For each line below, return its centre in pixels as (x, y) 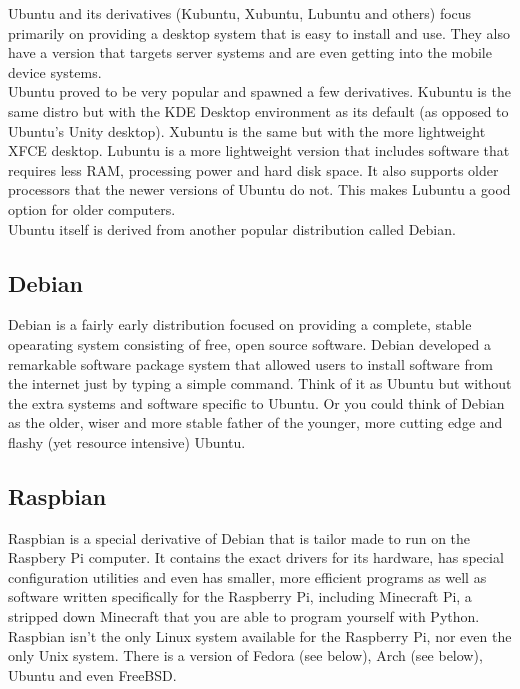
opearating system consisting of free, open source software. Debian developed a (250, 343)
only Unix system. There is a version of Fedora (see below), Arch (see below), (245, 655)
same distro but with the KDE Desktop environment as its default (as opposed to (258, 110)
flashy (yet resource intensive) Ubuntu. (127, 441)
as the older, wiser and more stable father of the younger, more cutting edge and (255, 422)
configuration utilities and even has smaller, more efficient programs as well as (247, 576)
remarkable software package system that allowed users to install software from (250, 363)
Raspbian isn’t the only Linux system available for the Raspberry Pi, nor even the (260, 635)
